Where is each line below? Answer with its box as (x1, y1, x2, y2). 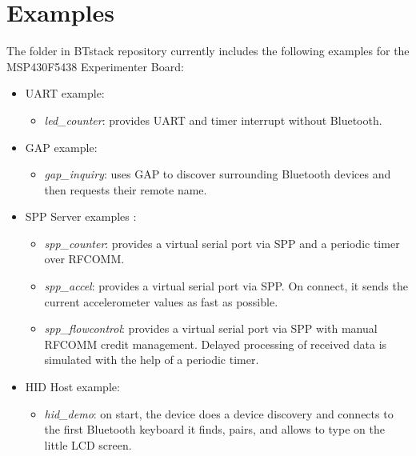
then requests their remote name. (44, 181, 207, 198)
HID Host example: (25, 378, 120, 395)
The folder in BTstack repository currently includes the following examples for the (6, 42, 410, 59)
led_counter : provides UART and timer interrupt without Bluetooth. (44, 111, 382, 128)
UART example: (25, 85, 105, 102)
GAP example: (25, 138, 98, 155)
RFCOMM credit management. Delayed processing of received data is (44, 335, 387, 352)
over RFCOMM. (44, 250, 125, 267)
